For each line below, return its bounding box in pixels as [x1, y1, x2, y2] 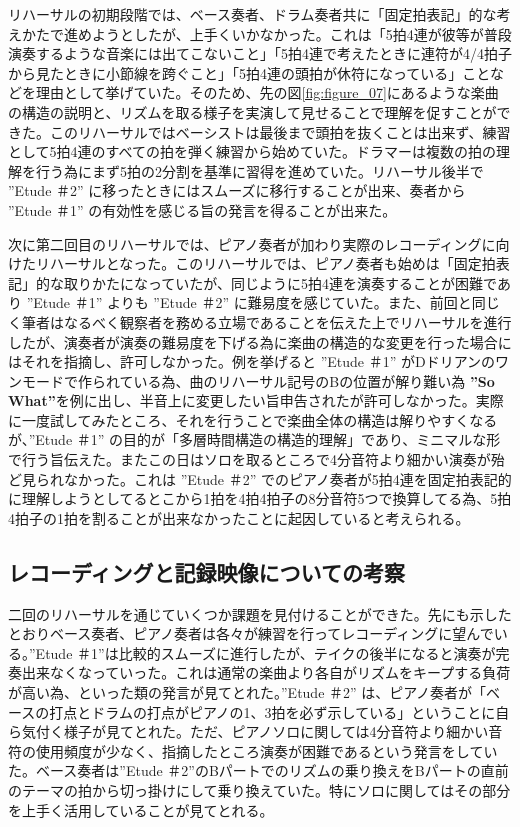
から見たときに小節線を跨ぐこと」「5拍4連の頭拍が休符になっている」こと [8, 62, 490, 83]
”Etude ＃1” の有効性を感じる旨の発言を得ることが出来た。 [8, 199, 397, 220]
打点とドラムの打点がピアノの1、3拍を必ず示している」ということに [49, 701, 496, 722]
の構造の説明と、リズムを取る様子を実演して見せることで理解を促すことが [8, 101, 497, 122]
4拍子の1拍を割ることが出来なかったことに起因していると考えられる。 [8, 507, 470, 528]
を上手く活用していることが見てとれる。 [8, 799, 274, 820]
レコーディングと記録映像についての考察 [8, 556, 405, 587]
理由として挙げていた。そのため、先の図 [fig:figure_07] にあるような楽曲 [35, 82, 499, 103]
